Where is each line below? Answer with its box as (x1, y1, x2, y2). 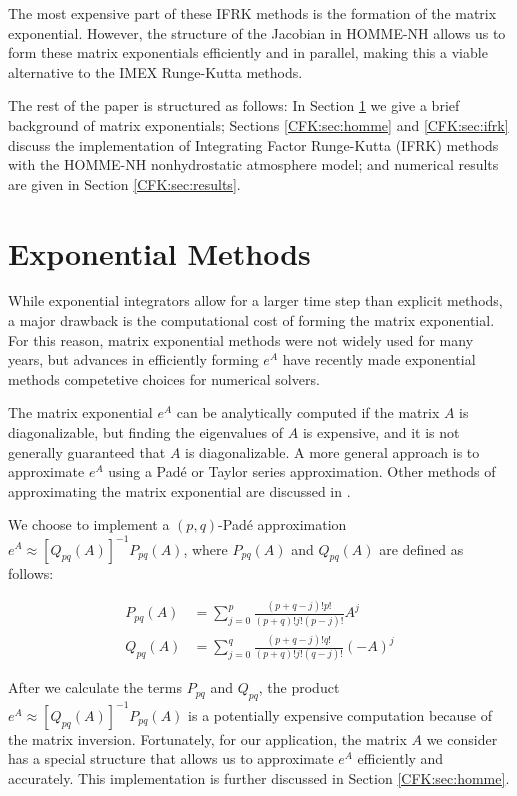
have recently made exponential (282, 349, 476, 370)
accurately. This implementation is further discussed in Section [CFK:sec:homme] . (8, 767, 510, 788)
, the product (258, 677, 340, 698)
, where (183, 538, 228, 559)
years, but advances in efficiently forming (8, 349, 259, 370)
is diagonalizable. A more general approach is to (185, 441, 480, 462)
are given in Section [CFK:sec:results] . (8, 173, 241, 194)
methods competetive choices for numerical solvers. (8, 368, 320, 389)
